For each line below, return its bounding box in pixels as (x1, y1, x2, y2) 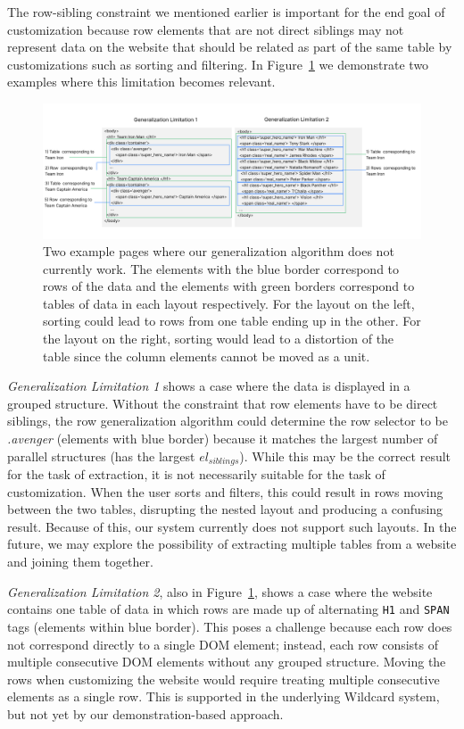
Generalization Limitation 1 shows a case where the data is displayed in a (7, 377, 410, 395)
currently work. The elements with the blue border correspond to (43, 259, 400, 278)
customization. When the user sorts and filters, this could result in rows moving (7, 482, 443, 501)
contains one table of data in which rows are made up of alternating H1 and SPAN (7, 600, 450, 618)
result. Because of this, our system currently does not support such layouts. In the (7, 517, 457, 535)
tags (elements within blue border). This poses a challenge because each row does (7, 617, 452, 635)
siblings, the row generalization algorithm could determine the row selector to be (7, 411, 448, 430)
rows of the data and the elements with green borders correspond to (43, 277, 415, 295)
